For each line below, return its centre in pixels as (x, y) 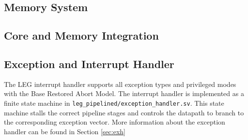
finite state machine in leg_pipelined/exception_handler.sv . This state (114, 103)
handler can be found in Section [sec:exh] (65, 131)
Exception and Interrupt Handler (89, 63)
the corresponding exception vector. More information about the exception (115, 122)
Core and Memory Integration (81, 35)
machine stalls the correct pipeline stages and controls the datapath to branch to (124, 112)
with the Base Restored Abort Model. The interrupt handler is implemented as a (124, 93)
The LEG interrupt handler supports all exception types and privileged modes (120, 84)
